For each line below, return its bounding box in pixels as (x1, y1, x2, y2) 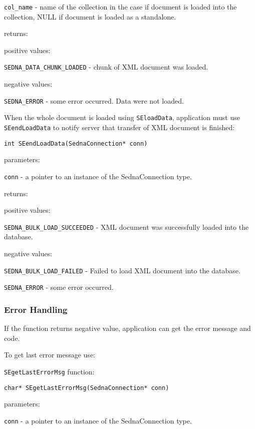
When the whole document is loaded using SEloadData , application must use (4, 112, 240, 123)
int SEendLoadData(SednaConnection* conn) (4, 140, 148, 147)
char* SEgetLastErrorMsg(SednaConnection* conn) (4, 384, 169, 391)
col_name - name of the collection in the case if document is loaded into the (4, 2, 237, 12)
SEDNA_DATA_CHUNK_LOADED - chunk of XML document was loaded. (4, 62, 208, 72)
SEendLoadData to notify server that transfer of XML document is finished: (4, 122, 235, 132)
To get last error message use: (4, 349, 95, 360)
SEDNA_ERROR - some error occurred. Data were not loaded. (4, 95, 184, 106)
